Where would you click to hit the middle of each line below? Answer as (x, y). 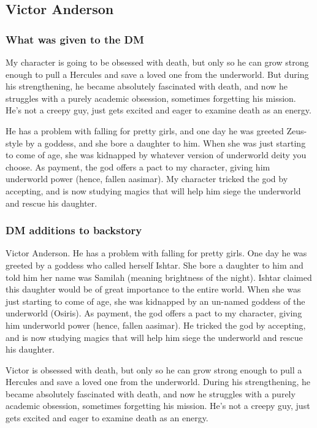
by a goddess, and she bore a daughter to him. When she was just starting (166, 143)
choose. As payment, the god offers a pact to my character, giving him (138, 166)
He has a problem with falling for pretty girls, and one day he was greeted (145, 130)
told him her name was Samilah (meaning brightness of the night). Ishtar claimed (159, 277)
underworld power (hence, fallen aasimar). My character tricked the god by (147, 179)
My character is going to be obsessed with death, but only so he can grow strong (157, 62)
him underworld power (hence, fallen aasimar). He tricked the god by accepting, (156, 325)
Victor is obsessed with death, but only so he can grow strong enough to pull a (154, 369)
